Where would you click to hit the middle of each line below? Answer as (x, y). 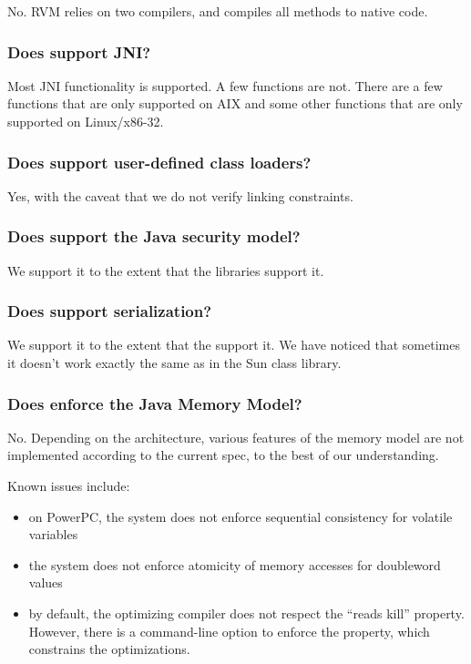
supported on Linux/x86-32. (86, 121)
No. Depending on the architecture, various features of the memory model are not (236, 437)
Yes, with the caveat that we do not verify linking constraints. (180, 195)
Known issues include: (69, 486)
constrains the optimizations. (109, 649)
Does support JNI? (79, 51)
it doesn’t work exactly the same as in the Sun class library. (174, 363)
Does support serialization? (110, 311)
